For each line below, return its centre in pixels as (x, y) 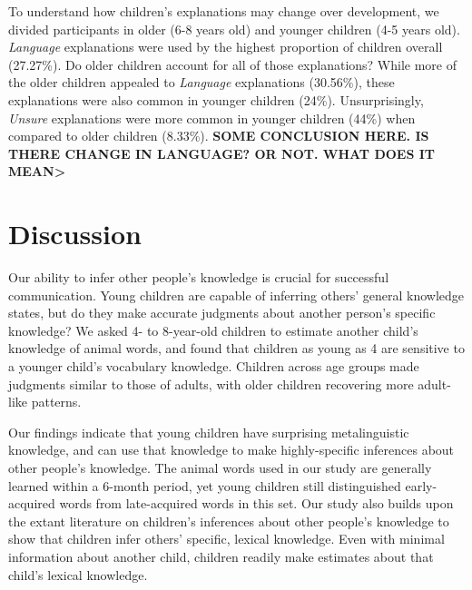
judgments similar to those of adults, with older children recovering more (211, 383)
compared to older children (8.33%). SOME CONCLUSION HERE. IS (219, 136)
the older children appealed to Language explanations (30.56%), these (202, 82)
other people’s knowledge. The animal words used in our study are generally (220, 467)
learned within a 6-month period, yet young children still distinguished (205, 485)
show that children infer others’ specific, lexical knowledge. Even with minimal (226, 539)
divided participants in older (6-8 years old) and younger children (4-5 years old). (234, 29)
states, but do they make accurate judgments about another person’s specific (222, 313)
